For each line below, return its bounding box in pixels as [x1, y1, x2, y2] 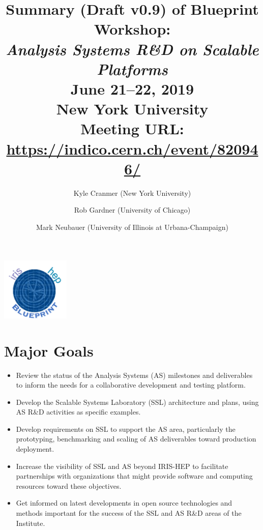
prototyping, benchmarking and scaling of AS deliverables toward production [16, 433, 256, 444]
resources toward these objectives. [16, 480, 122, 491]
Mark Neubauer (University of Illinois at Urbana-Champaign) [36, 221, 228, 232]
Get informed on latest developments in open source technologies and [16, 497, 232, 508]
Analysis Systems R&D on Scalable [6, 38, 259, 60]
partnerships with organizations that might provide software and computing [16, 470, 253, 481]
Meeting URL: [80, 118, 184, 139]
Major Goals [4, 340, 94, 361]
